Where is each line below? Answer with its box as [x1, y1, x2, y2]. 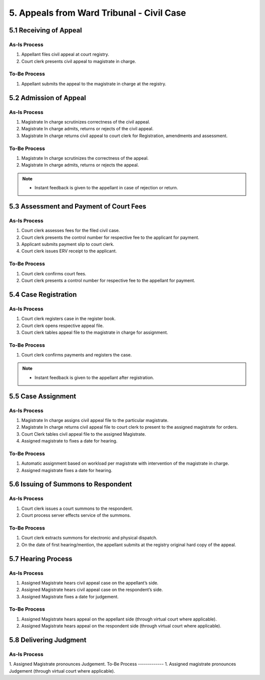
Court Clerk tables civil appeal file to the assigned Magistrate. [21, 431, 146, 437]
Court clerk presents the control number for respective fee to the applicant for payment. [21, 234, 200, 240]
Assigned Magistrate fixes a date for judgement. [21, 593, 119, 599]
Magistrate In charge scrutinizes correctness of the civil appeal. [21, 119, 151, 125]
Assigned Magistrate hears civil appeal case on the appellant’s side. [21, 580, 159, 586]
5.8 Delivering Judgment [9, 636, 87, 644]
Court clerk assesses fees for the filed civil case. [21, 228, 120, 234]
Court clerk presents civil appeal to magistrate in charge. [21, 58, 136, 64]
